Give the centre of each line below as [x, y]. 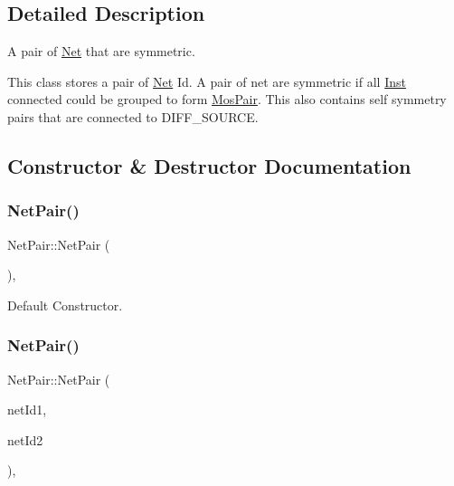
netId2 [25, 439]
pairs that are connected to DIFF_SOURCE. [133, 116]
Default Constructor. [65, 305]
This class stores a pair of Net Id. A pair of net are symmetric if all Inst [207, 81]
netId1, [27, 410]
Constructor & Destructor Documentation [209, 165]
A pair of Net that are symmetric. [101, 51]
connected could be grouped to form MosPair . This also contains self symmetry [227, 99]
